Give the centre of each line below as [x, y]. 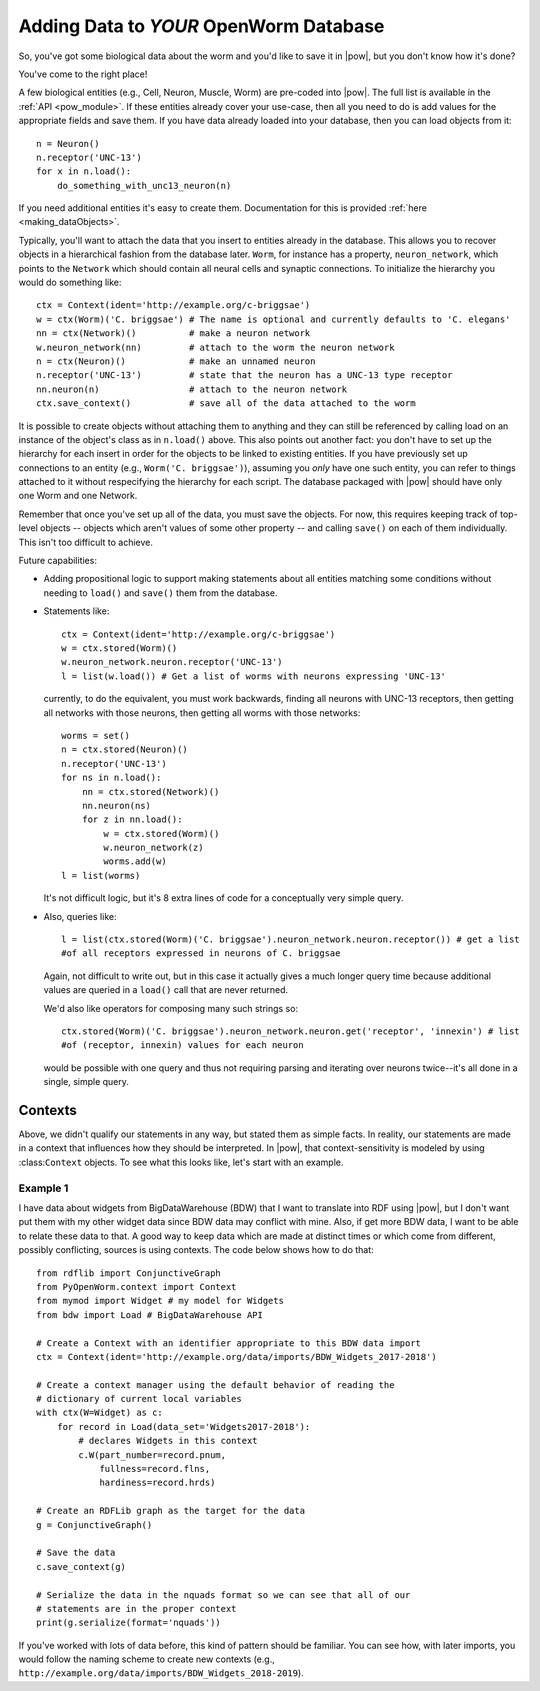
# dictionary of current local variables [139, 1399]
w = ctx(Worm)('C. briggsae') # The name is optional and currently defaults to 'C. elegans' [273, 319]
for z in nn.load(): [132, 819]
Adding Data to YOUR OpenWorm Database [201, 26]
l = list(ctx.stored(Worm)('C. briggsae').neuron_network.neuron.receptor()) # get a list [290, 939]
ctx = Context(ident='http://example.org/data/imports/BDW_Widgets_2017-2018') [236, 1356]
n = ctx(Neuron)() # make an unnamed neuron [176, 361]
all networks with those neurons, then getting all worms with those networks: [202, 712]
